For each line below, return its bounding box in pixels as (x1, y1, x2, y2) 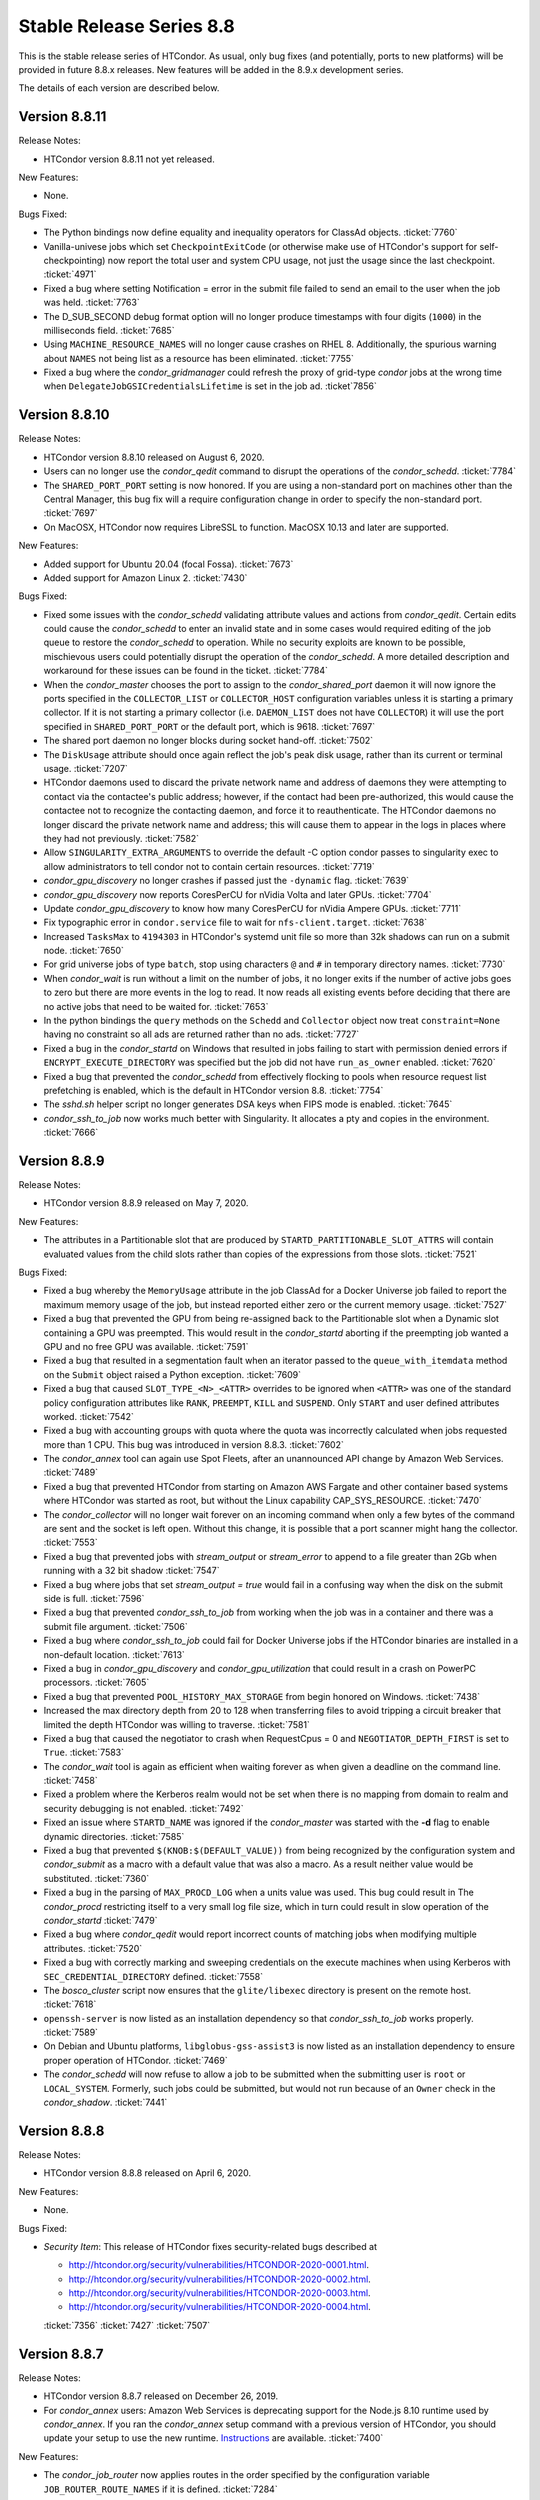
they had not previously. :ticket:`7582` (43, 832, 200, 844)
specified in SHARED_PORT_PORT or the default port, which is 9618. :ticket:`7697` (43, 720, 376, 732)
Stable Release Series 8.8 (18, 15, 235, 37)
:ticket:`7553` (43, 1536, 99, 1549)
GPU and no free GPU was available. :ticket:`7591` (43, 1340, 249, 1352)
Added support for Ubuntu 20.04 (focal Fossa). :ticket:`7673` (43, 558, 294, 570)
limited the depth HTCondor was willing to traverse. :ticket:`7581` (43, 1718, 310, 1730)
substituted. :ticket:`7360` (43, 1872, 150, 1884)
